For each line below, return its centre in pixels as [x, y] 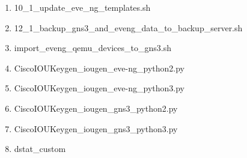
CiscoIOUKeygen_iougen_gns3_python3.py [96, 128]
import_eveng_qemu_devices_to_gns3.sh [93, 48]
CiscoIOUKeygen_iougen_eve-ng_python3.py [99, 88]
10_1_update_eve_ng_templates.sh [82, 7]
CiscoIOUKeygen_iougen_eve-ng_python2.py [99, 68]
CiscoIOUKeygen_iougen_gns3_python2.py [96, 108]
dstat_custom [40, 149]
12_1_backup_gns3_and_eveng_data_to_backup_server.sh [128, 27]
